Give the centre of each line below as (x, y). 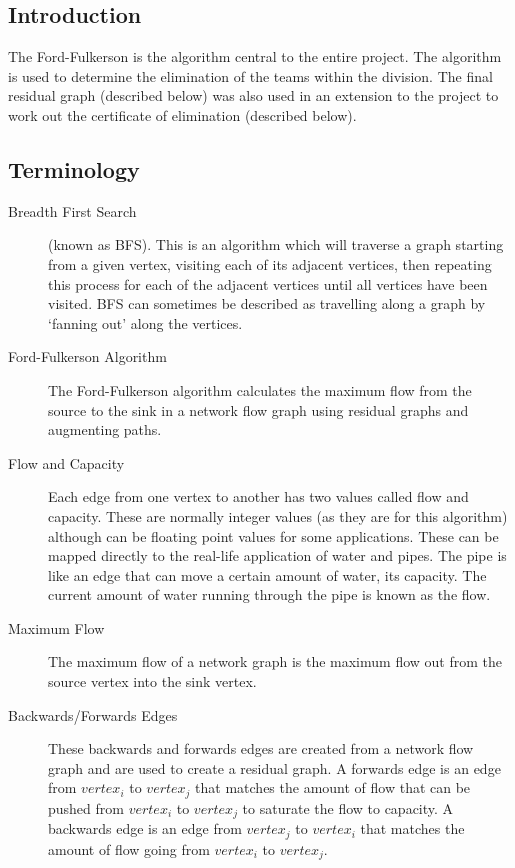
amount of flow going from (129, 848)
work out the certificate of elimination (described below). (182, 114)
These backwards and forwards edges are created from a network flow (261, 748)
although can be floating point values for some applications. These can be (273, 535)
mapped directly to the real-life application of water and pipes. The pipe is (277, 555)
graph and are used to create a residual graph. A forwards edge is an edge (274, 767)
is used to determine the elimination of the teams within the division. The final (250, 75)
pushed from (86, 807)
